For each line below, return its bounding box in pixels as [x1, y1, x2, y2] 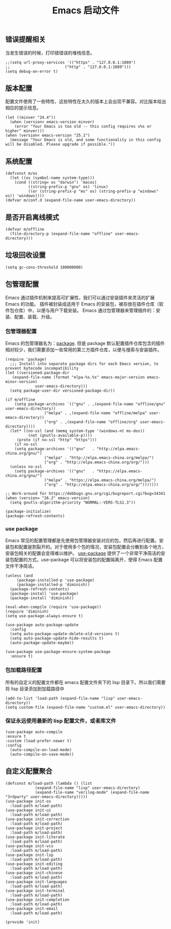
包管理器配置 [5, 328, 37, 335]
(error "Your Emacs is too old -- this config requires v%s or [14, 124, 152, 129]
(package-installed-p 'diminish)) [16, 582, 90, 587]
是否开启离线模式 [5, 213, 59, 221]
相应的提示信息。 [5, 105, 41, 111]
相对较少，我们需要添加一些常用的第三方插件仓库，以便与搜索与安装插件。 [5, 346, 162, 353]
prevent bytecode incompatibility [5, 366, 79, 371]
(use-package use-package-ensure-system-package [5, 649, 111, 654]
